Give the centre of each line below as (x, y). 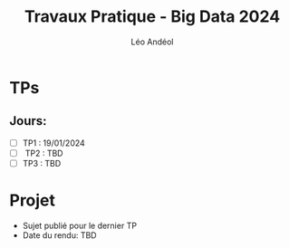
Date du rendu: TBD (59, 235)
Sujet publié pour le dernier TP (80, 225)
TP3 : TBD (42, 163)
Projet (33, 200)
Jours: (28, 121)
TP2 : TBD (44, 153)
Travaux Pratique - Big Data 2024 (152, 17)
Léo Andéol (152, 42)
